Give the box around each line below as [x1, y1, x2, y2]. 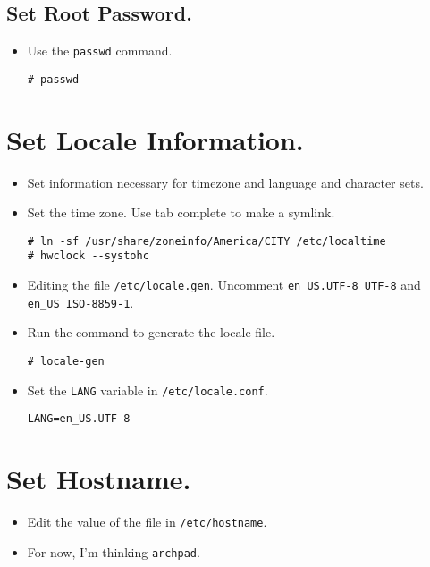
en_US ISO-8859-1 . [27, 292, 134, 311]
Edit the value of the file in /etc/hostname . [27, 512, 267, 531]
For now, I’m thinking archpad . [27, 542, 200, 561]
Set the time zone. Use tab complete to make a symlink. [27, 203, 335, 222]
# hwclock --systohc [27, 250, 149, 263]
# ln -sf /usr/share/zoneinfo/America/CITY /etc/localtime [27, 234, 386, 248]
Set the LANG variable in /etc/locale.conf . [27, 380, 268, 399]
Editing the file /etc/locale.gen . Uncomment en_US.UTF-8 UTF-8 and [27, 275, 421, 294]
